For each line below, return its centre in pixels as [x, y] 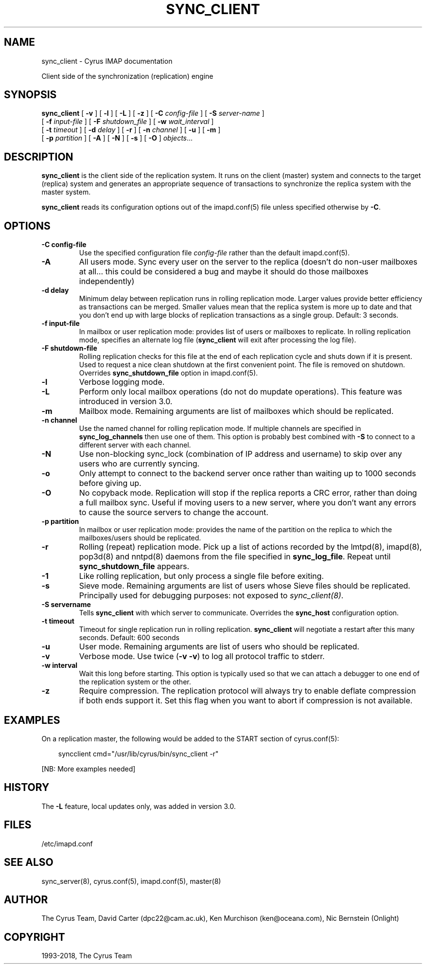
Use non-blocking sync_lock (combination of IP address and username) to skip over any [240, 454]
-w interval [60, 665]
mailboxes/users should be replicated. [140, 538]
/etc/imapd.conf [67, 843]
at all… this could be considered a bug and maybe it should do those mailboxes [224, 272]
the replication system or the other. [135, 682]
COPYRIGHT [35, 937]
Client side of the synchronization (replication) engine [127, 76]
